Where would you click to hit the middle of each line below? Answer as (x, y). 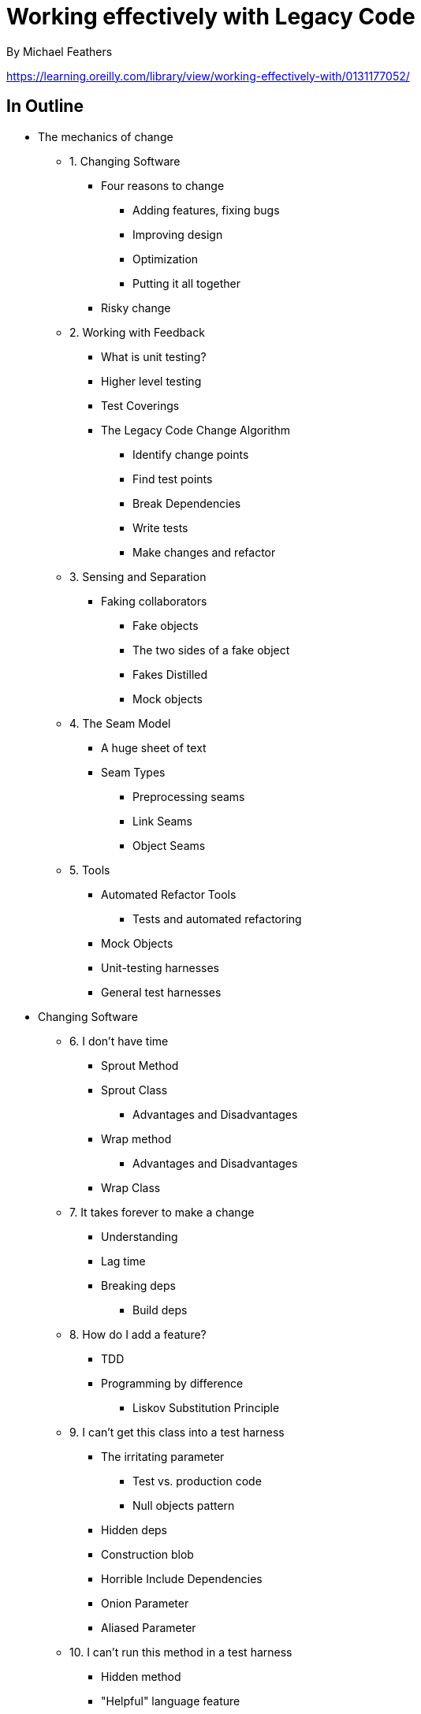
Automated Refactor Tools (169, 894)
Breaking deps (138, 1285)
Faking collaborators (154, 601)
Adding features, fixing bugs (206, 210)
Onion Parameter (145, 1603)
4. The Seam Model (120, 723)
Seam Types (133, 772)
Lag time (123, 1261)
